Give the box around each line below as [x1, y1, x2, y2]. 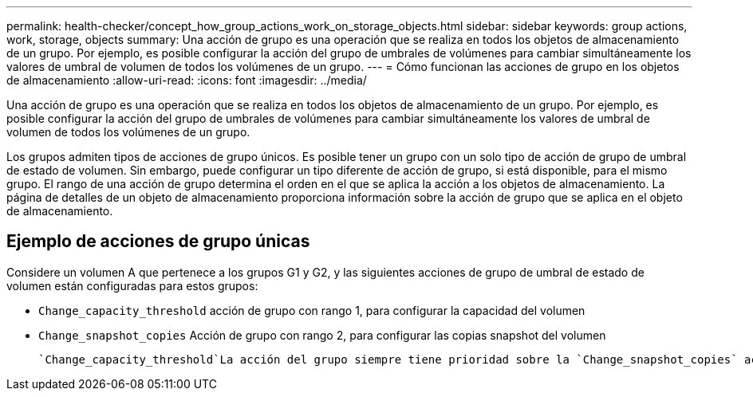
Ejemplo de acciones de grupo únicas [6, 231, 310, 252]
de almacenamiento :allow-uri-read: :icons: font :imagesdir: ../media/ [6, 73, 367, 87]
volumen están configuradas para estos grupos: [6, 278, 258, 293]
